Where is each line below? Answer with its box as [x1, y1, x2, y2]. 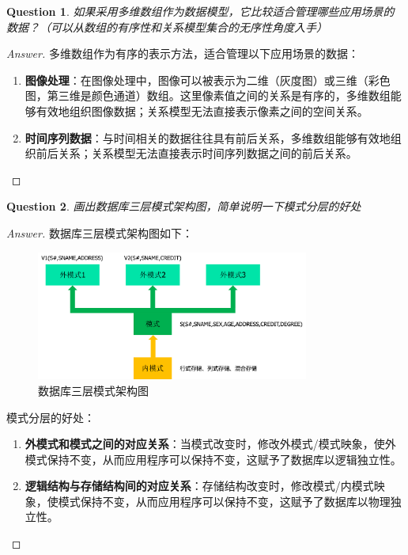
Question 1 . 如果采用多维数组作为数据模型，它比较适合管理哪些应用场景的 [6, 3, 395, 19]
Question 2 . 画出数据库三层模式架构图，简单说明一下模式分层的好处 [6, 198, 361, 215]
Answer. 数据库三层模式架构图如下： [6, 224, 193, 241]
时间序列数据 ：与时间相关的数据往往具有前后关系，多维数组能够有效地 [25, 129, 391, 146]
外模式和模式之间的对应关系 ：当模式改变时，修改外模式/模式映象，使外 [25, 435, 396, 452]
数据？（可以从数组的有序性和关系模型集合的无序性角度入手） [6, 18, 327, 35]
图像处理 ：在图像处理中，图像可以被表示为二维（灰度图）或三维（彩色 [25, 71, 391, 88]
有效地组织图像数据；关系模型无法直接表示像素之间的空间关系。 [36, 102, 368, 119]
